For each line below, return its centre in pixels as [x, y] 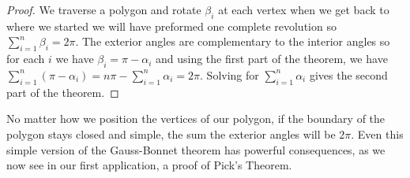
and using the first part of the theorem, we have [271, 59]
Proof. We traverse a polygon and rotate [104, 9]
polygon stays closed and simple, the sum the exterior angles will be [171, 133]
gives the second [348, 74]
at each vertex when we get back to [304, 9]
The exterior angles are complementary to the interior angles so [236, 41]
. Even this [377, 133]
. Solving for [229, 74]
